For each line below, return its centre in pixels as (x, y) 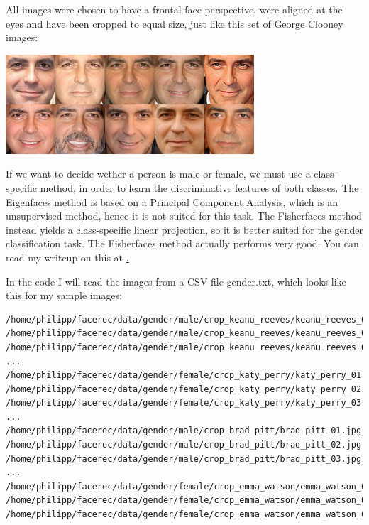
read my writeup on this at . (67, 257)
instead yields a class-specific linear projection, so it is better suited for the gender (185, 229)
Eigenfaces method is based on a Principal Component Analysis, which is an (172, 201)
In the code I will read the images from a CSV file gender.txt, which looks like (176, 281)
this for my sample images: (64, 295)
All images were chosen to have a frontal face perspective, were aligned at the (174, 9)
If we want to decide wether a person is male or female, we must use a (158, 174)
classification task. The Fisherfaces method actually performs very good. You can (182, 243)
